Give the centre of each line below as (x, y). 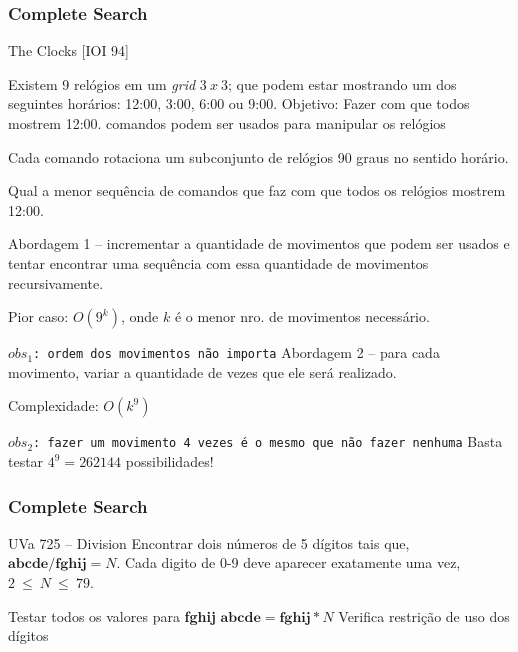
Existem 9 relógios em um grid (102, 83)
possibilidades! (169, 461)
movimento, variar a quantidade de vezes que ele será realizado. (202, 371)
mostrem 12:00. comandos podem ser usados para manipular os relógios (227, 123)
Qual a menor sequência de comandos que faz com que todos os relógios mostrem (257, 190)
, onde (139, 316)
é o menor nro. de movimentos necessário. (302, 316)
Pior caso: (38, 316)
